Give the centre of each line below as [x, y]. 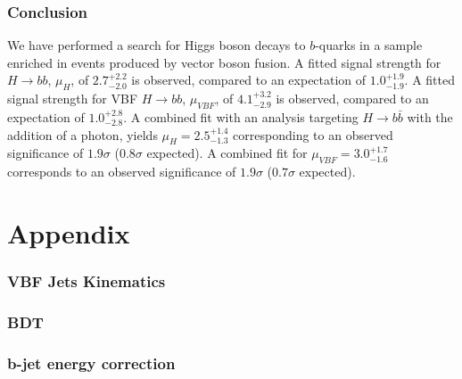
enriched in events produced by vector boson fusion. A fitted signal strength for [224, 62]
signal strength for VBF [73, 99]
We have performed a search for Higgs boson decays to [157, 45]
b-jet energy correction [91, 363]
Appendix [69, 232]
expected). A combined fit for [227, 153]
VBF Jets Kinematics [87, 281]
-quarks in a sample [369, 45]
